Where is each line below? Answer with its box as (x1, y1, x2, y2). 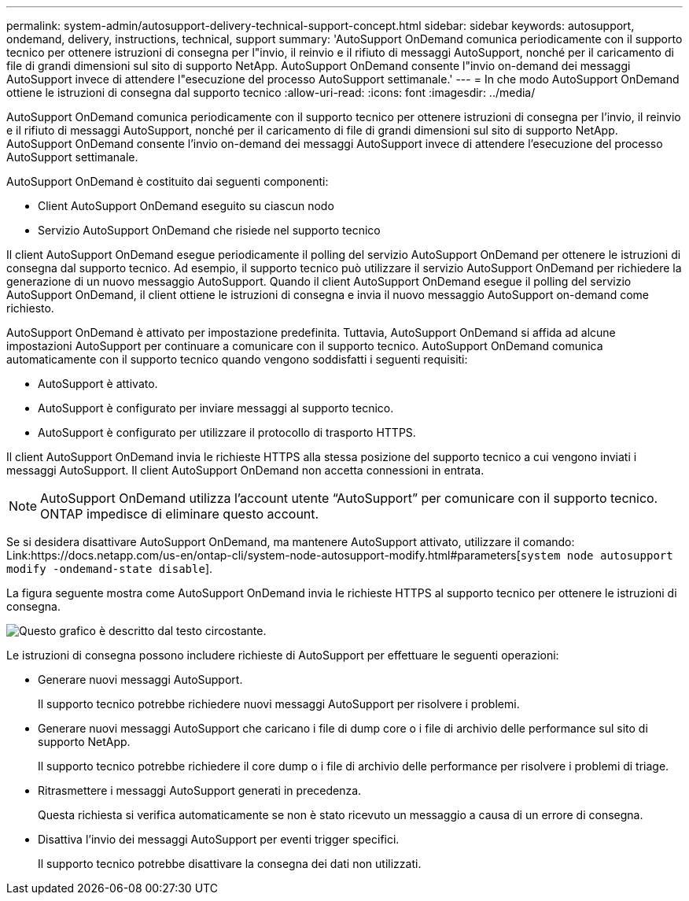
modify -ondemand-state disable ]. (6, 562, 213, 575)
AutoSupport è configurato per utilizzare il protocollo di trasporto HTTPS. (38, 426, 416, 439)
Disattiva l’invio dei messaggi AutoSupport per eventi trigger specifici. (38, 833, 400, 846)
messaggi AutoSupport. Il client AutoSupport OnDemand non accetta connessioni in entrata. (6, 463, 485, 477)
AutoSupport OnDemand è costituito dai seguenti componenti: (6, 175, 329, 188)
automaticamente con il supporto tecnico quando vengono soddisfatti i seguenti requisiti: (6, 353, 468, 366)
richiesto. (6, 301, 54, 315)
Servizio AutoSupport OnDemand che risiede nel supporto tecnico (38, 223, 381, 237)
